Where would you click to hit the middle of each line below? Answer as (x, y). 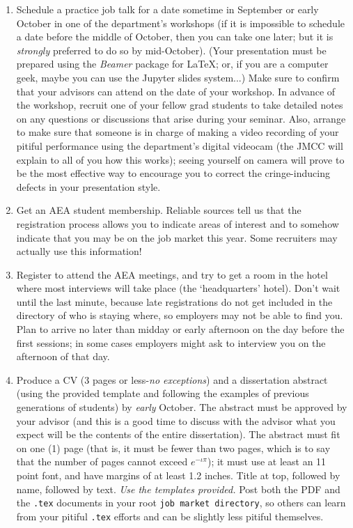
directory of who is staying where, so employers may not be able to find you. (180, 315)
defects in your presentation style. (88, 186)
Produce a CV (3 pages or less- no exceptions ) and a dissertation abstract (172, 379)
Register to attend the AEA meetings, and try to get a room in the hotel (172, 274)
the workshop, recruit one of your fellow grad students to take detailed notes (180, 105)
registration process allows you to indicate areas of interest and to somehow (178, 223)
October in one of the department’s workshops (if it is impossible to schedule (180, 23)
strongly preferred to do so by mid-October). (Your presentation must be (171, 50)
